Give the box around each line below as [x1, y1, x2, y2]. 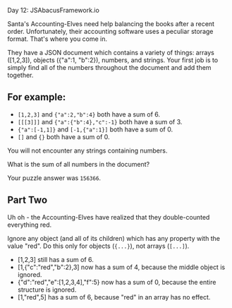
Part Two [7, 194, 48, 206]
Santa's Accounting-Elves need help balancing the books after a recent [7, 20, 215, 28]
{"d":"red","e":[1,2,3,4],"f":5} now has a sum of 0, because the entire [17, 278, 216, 286]
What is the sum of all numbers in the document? [7, 160, 150, 168]
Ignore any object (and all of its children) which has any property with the [7, 234, 221, 242]
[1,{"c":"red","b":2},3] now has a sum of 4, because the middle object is [17, 263, 226, 271]
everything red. [7, 220, 52, 229]
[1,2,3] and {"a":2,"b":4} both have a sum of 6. [17, 109, 161, 119]
